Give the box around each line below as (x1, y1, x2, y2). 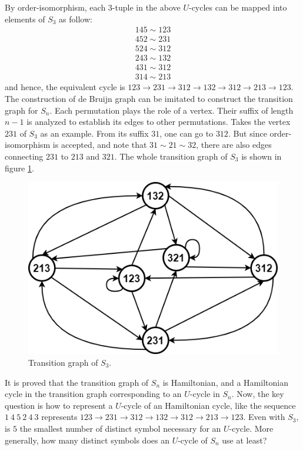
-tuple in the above (112, 1, 181, 13)
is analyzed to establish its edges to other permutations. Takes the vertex (26, 115, 291, 128)
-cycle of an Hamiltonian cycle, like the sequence (121, 399, 296, 411)
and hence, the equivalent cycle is (5, 81, 125, 93)
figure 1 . (5, 161, 34, 174)
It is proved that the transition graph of (5, 376, 149, 388)
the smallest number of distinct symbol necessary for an (19, 422, 221, 434)
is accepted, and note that (52, 138, 147, 151)
